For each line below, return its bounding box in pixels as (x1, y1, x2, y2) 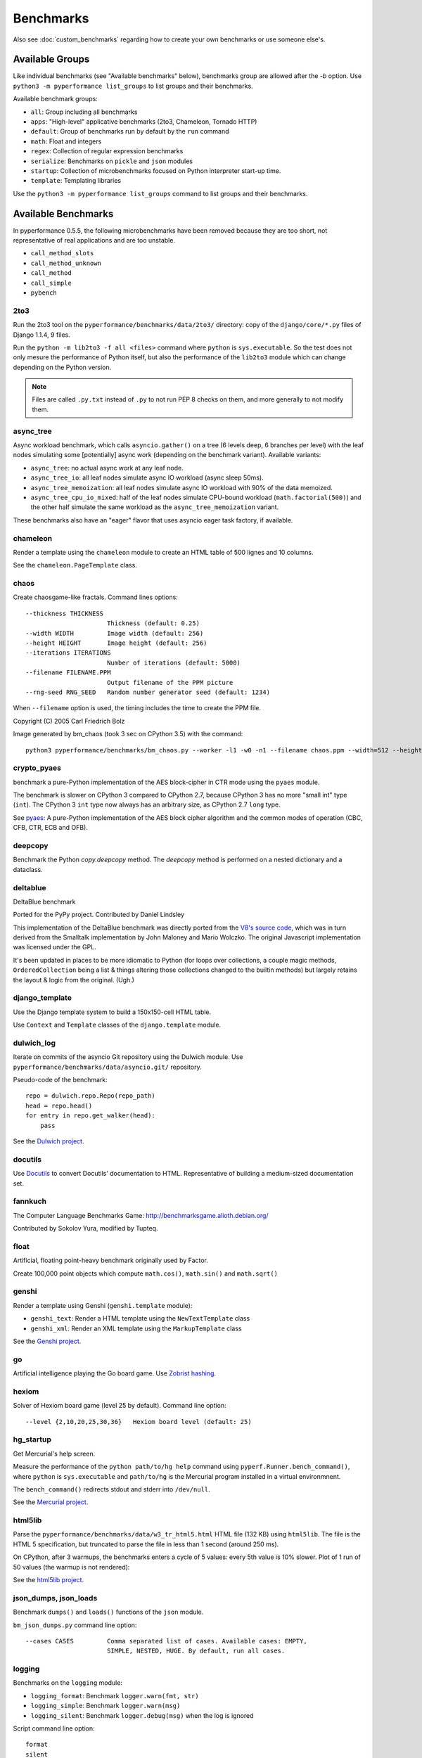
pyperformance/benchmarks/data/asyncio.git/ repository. (13, 1063, 202, 1071)
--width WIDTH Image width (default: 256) (25, 629, 204, 637)
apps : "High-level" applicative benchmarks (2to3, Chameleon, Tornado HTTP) (30, 117, 257, 126)
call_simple (30, 278, 72, 287)
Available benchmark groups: (13, 95, 98, 103)
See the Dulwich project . (13, 1137, 84, 1146)
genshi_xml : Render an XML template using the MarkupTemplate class (30, 1324, 242, 1333)
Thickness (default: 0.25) (106, 620, 200, 627)
